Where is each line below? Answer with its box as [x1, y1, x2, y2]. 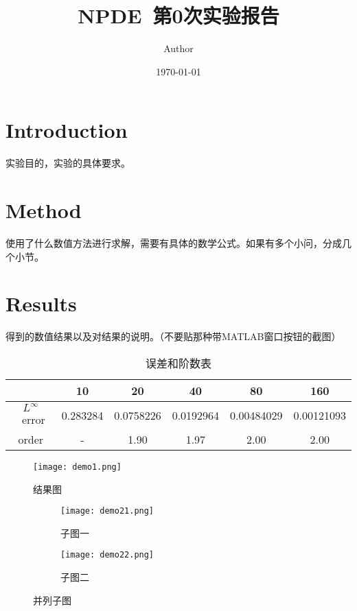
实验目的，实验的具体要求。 [5, 156, 130, 170]
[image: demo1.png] [33, 462, 122, 472]
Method [5, 196, 82, 224]
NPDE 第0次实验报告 [78, 1, 279, 29]
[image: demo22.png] [60, 550, 154, 560]
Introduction [5, 116, 128, 144]
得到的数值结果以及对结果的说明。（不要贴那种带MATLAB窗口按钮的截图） [5, 329, 341, 344]
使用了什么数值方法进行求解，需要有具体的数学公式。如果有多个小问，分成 [5, 235, 342, 250]
